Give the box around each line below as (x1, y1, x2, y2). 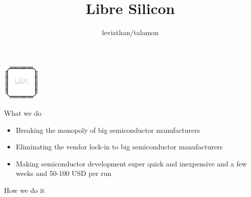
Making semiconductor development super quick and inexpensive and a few (16, 158, 247, 168)
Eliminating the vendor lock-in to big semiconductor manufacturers (16, 141, 223, 152)
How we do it (4, 184, 45, 195)
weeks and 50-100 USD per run (16, 168, 112, 178)
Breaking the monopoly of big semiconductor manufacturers (16, 124, 200, 135)
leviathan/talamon (102, 27, 159, 38)
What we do (4, 107, 42, 118)
